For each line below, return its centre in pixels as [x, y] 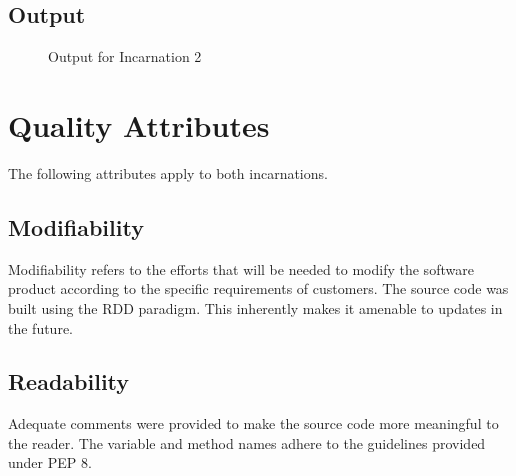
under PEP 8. [50, 462]
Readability [69, 381]
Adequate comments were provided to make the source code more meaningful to [253, 423]
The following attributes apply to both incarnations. [168, 172]
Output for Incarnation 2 [125, 56]
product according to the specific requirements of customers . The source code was [258, 288]
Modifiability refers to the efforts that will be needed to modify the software [241, 268]
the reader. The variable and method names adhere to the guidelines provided [247, 442]
